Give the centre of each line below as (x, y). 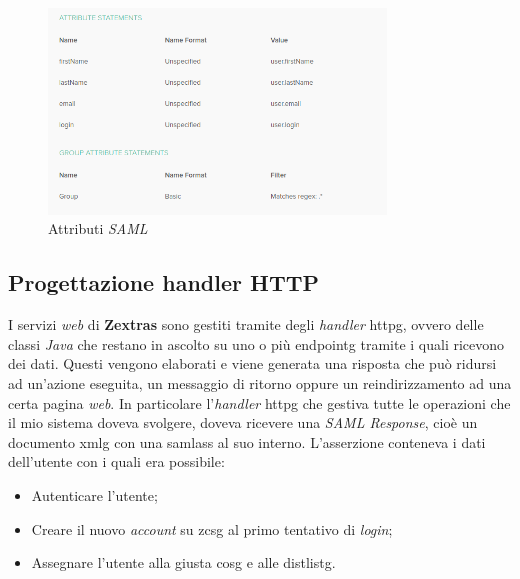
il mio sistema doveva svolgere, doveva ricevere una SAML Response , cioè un (243, 422)
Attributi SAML (98, 228)
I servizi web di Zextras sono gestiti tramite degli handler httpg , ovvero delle (246, 324)
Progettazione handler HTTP (163, 282)
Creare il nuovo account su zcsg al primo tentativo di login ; (212, 528)
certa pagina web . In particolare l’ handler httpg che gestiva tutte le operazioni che (259, 402)
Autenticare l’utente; (94, 495)
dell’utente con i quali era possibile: (116, 461)
